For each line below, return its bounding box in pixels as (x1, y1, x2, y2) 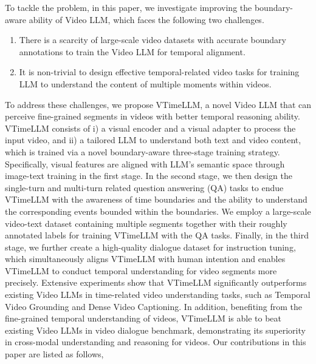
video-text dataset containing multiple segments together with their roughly (5, 217, 287, 229)
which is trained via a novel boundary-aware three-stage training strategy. (5, 145, 280, 158)
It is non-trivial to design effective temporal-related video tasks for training (19, 66, 300, 78)
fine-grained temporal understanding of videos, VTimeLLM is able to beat (5, 312, 281, 325)
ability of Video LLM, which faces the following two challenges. (29, 13, 264, 25)
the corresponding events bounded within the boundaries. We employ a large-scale (5, 204, 311, 217)
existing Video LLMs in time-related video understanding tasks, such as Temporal (5, 288, 311, 301)
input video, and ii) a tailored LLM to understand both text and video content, (5, 133, 301, 146)
